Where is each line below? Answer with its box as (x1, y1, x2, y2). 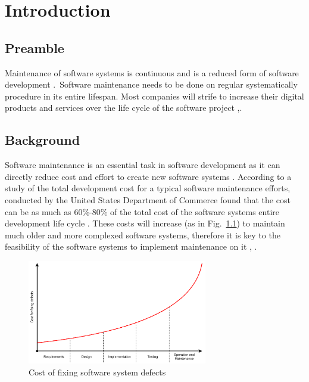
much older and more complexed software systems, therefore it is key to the (5, 228, 280, 241)
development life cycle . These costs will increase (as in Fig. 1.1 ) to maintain (5, 217, 285, 229)
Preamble (5, 38, 64, 57)
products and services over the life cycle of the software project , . (5, 101, 242, 114)
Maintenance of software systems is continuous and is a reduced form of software (5, 66, 299, 79)
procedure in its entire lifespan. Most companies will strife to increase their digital (5, 89, 304, 102)
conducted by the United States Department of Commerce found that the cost (5, 193, 291, 206)
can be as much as (5, 205, 71, 218)
